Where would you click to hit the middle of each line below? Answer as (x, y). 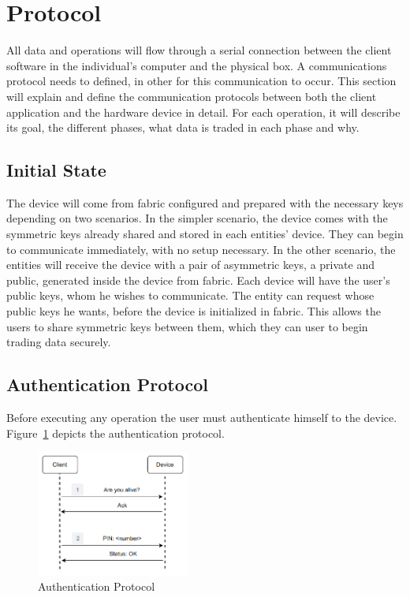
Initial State (56, 170)
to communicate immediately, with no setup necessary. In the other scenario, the (201, 249)
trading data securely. (59, 342)
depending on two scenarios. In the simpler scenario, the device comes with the (197, 218)
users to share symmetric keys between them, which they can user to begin (187, 326)
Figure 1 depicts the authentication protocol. (116, 433)
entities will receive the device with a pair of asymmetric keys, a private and (190, 265)
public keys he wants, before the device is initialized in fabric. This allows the (194, 311)
